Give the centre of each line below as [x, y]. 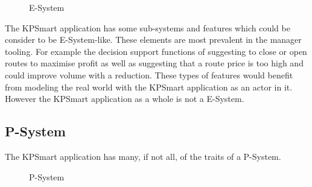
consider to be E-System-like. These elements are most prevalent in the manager [153, 40]
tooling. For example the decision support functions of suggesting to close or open [156, 51]
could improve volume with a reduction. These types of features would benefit [149, 74]
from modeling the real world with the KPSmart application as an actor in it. [149, 87]
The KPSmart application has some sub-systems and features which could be [148, 27]
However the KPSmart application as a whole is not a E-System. [125, 99]
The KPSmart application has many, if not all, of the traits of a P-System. [143, 156]
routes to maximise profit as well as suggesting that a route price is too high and [154, 63]
